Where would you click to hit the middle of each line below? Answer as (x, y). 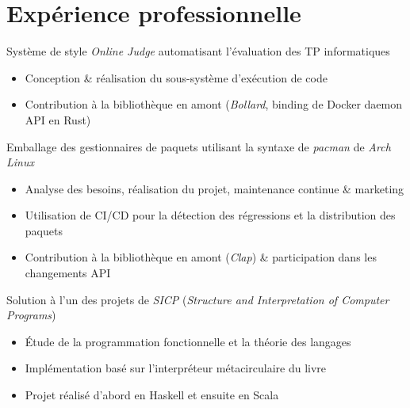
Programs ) (31, 315)
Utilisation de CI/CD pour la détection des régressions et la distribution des (210, 215)
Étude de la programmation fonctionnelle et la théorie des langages (188, 341)
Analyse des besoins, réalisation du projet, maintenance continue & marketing (215, 188)
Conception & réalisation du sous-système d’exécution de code (176, 77)
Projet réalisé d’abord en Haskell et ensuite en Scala (152, 395)
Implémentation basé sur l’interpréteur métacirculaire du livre (176, 368)
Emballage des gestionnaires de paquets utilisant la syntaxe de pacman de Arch (199, 146)
